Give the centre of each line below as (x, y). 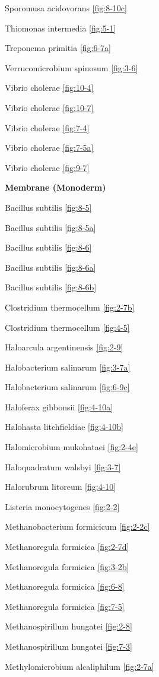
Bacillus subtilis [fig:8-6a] (50, 267)
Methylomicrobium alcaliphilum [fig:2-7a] (79, 666)
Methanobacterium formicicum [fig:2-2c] (77, 526)
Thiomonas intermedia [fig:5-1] (61, 28)
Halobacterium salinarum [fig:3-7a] (68, 367)
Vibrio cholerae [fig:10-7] (49, 107)
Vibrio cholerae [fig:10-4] (49, 88)
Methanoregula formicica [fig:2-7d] (67, 547)
